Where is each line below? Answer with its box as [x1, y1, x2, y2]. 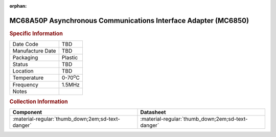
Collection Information [9, 98, 68, 105]
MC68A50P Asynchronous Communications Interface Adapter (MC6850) [9, 16, 249, 25]
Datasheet [140, 109, 166, 116]
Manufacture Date [12, 48, 56, 55]
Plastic [61, 54, 78, 61]
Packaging [12, 54, 38, 61]
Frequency [12, 81, 38, 88]
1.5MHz [61, 81, 80, 88]
